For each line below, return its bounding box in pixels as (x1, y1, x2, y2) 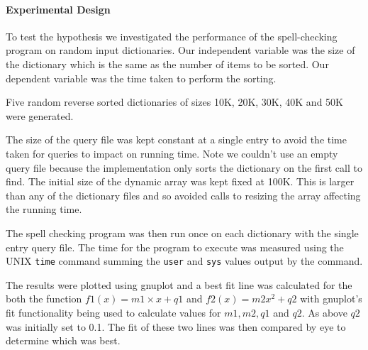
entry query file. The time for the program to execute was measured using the (6, 239, 344, 254)
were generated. (6, 108, 74, 123)
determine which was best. (6, 333, 121, 348)
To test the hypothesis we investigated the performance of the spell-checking (6, 28, 338, 43)
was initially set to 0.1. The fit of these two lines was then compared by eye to (6, 319, 346, 334)
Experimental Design (6, 1, 111, 16)
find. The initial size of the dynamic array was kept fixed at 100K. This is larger (6, 174, 355, 189)
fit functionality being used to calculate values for (6, 305, 221, 319)
